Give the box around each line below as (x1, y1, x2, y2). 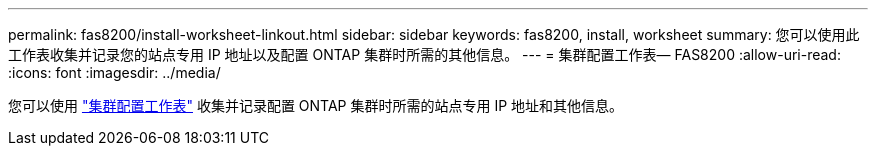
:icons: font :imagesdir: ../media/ (8, 64, 221, 81)
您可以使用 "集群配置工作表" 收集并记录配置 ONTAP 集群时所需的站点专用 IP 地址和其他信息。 (8, 97, 624, 114)
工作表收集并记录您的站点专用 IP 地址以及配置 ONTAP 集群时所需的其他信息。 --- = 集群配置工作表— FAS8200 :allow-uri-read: (8, 46, 841, 63)
